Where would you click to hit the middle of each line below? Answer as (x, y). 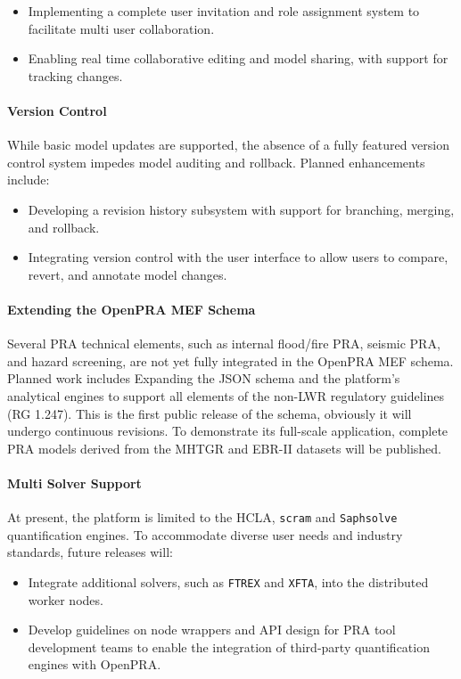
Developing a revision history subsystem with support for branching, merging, (241, 209)
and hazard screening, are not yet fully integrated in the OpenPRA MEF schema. (230, 360)
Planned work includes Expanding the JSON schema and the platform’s (204, 378)
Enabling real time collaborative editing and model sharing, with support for (238, 58)
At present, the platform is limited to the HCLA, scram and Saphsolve (202, 517)
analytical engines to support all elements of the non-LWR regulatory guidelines (226, 395)
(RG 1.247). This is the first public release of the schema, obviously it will (210, 413)
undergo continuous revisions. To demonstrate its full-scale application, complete (228, 431)
